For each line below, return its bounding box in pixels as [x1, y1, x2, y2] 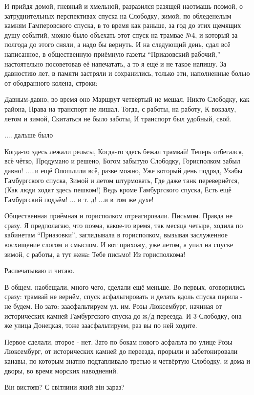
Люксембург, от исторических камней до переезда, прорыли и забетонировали [4, 346, 238, 356]
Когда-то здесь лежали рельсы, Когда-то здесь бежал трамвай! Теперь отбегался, [4, 146, 244, 156]
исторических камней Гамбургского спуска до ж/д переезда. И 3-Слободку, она [4, 310, 242, 321]
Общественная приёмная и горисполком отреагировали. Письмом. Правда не [4, 210, 233, 221]
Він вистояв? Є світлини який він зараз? [4, 382, 125, 392]
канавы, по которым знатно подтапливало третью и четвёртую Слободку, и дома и [4, 356, 250, 366]
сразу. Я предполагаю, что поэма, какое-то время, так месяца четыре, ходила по [4, 220, 243, 230]
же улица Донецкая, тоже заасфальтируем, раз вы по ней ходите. [4, 320, 197, 330]
